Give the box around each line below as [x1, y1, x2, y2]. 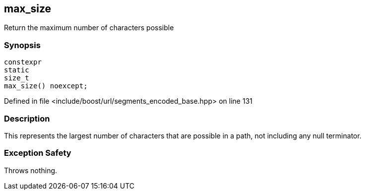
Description [4, 113, 50, 124]
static [4, 66, 29, 74]
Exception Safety [4, 148, 71, 158]
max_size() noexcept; [4, 82, 88, 90]
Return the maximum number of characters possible [4, 23, 174, 32]
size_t [4, 74, 29, 82]
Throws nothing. [4, 166, 58, 175]
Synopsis [4, 40, 41, 50]
